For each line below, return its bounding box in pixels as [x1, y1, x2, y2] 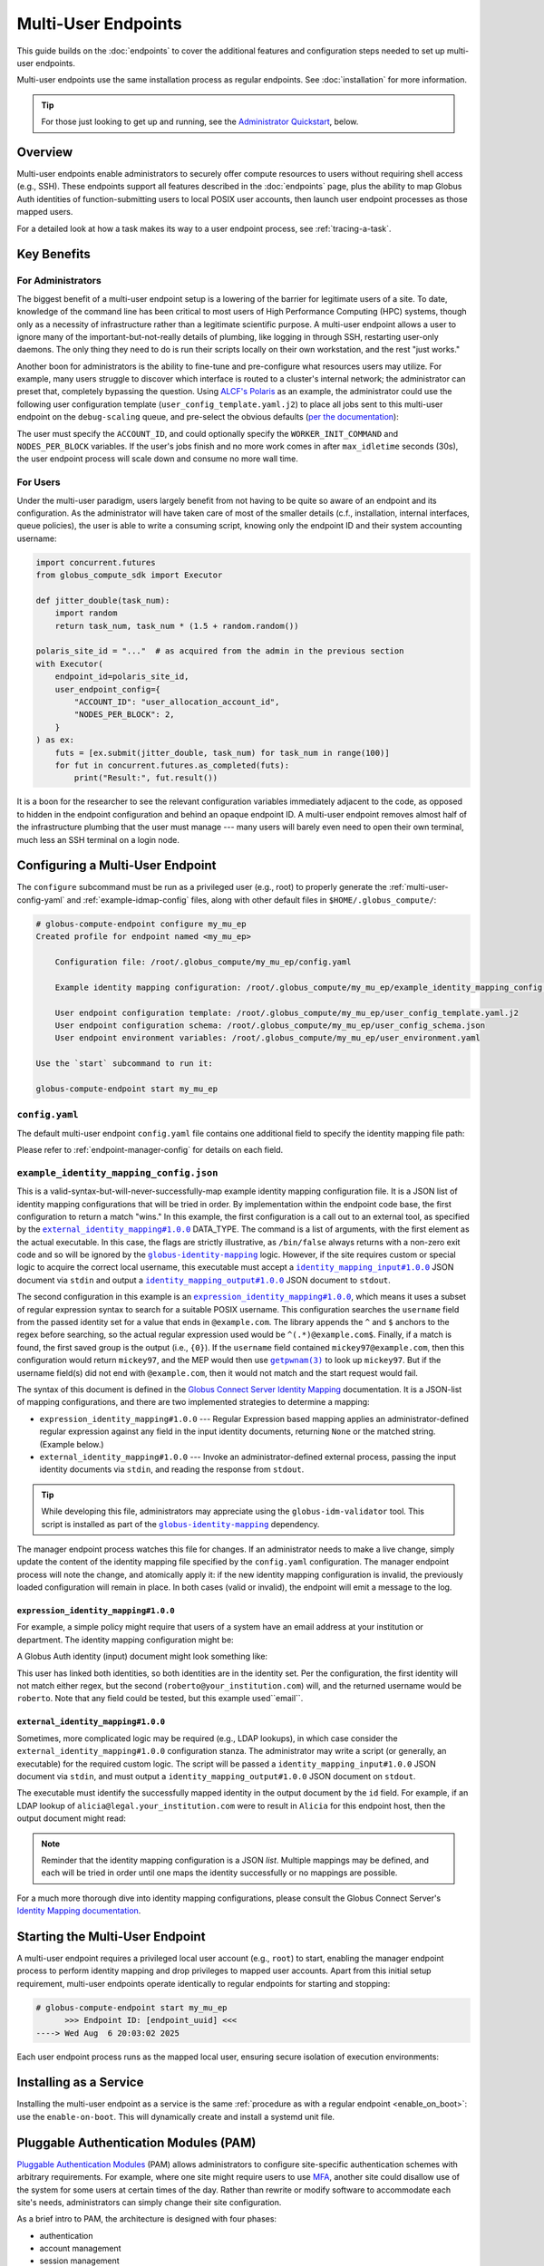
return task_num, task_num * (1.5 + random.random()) [54, 621, 299, 631]
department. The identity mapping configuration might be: [16, 1634, 235, 1645]
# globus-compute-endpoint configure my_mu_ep [35, 918, 247, 929]
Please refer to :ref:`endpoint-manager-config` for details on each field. [16, 1145, 284, 1155]
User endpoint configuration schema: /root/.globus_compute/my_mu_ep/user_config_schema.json [54, 1020, 485, 1031]
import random [54, 608, 118, 618]
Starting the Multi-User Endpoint [16, 1929, 206, 1944]
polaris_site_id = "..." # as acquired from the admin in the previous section [35, 646, 404, 656]
